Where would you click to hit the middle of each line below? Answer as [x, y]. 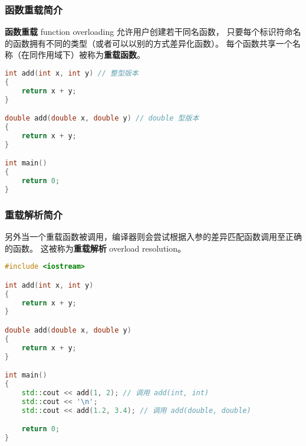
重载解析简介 [34, 214]
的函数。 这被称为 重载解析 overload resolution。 [96, 248]
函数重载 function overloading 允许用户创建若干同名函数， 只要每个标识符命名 [153, 32]
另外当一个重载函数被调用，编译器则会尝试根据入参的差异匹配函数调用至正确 [153, 237]
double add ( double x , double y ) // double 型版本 [102, 118]
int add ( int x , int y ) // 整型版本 [72, 73]
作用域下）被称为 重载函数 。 [91, 55]
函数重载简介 [34, 9]
